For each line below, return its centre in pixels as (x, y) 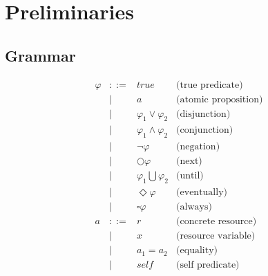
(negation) (198, 147)
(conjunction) (205, 130)
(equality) (197, 251)
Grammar (40, 55)
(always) (194, 207)
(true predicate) (210, 85)
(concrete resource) (217, 222)
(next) (189, 162)
